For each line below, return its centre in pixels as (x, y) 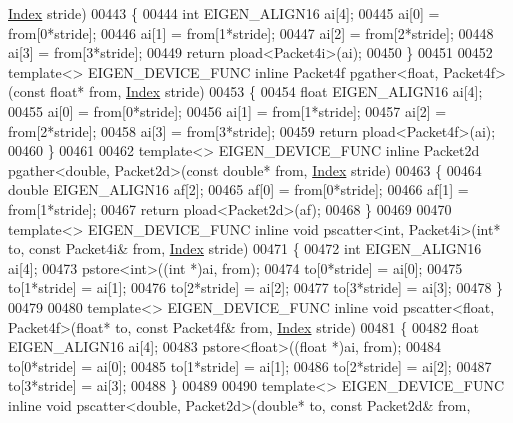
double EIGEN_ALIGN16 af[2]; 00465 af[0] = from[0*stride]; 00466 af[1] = (238, 189)
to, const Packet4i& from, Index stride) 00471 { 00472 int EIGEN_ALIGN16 (245, 248)
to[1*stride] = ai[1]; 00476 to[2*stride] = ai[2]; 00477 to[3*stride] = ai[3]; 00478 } (256, 287)
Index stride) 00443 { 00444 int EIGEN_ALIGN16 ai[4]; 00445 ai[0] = (224, 13)
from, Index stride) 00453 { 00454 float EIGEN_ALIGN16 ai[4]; (285, 91)
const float (45, 91)
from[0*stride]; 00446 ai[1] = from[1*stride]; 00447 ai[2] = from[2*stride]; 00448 (251, 32)
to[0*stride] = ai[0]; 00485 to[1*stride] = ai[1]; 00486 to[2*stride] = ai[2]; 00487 (250, 365)
